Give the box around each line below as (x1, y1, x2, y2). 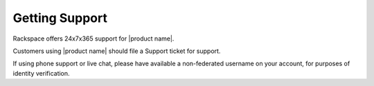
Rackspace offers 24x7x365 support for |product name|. (12, 34, 175, 43)
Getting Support (12, 10, 107, 25)
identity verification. (12, 69, 70, 77)
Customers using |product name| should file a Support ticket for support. (12, 47, 221, 55)
